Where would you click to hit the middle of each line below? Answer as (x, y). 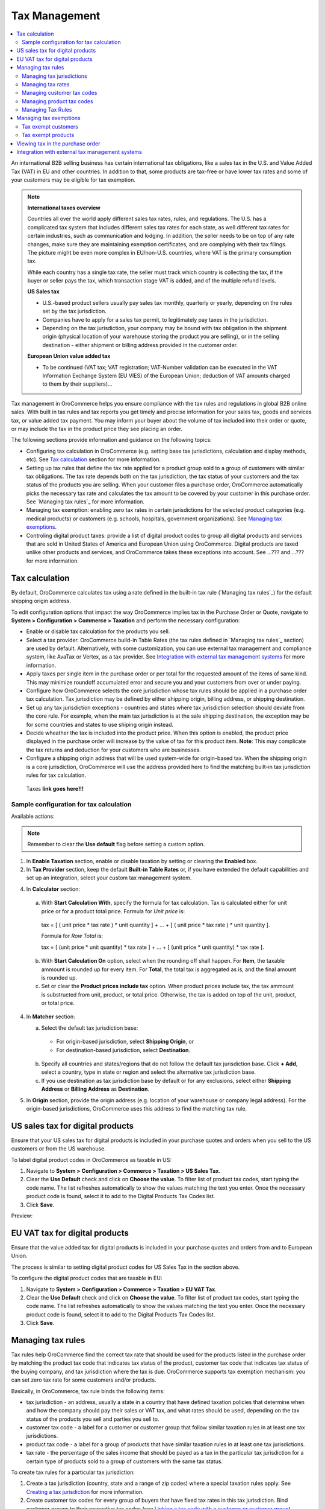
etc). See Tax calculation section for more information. (94, 459)
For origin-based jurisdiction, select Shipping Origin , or (125, 1042)
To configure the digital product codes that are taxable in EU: (87, 1278)
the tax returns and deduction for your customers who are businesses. (113, 750)
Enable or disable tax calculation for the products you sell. (98, 631)
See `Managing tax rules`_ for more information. (85, 502)
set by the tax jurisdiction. (74, 311)
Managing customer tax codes (60, 93)
